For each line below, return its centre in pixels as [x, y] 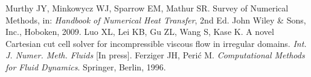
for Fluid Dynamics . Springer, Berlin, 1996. [86, 66]
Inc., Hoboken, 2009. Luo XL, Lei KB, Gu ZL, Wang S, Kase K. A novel [140, 32]
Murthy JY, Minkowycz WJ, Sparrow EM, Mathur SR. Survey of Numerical [147, 8]
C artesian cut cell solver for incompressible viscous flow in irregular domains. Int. [156, 43]
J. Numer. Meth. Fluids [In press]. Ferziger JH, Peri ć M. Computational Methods [155, 55]
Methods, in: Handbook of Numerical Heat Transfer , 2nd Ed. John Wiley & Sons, [156, 20]
